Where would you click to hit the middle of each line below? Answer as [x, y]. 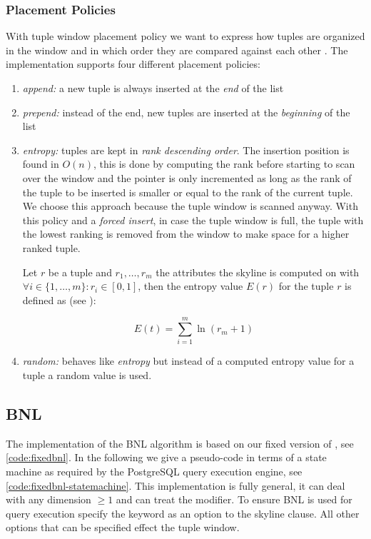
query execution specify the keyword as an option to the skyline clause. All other [183, 513]
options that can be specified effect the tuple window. [123, 527]
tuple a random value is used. [87, 375]
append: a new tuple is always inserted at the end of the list [153, 88]
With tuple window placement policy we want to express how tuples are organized [185, 36]
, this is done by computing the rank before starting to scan [224, 164]
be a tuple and [80, 272]
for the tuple [306, 286]
